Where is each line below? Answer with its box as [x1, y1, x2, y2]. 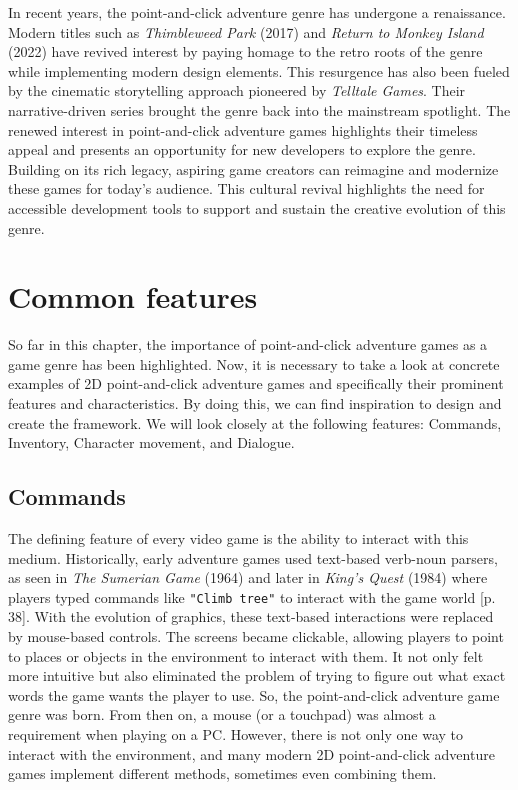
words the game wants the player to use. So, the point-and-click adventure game [8, 684, 500, 705]
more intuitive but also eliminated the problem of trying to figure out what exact [8, 665, 506, 686]
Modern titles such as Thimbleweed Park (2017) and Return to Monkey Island [8, 21, 484, 42]
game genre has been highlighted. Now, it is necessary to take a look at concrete [8, 353, 500, 374]
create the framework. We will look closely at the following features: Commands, [8, 412, 502, 433]
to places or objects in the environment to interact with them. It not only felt [8, 645, 484, 666]
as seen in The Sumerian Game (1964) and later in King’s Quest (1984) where [8, 567, 488, 588]
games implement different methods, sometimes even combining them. [8, 763, 437, 784]
